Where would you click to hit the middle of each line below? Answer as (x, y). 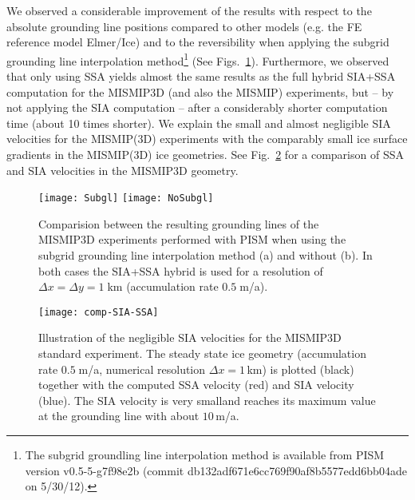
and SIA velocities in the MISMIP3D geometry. (123, 170)
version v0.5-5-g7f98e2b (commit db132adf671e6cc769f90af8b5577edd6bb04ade (216, 470)
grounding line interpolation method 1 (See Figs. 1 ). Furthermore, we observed (198, 59)
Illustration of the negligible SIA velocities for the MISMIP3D (190, 337)
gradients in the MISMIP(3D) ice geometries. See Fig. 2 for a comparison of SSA (205, 154)
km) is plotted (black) (300, 369)
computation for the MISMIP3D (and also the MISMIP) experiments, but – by (200, 91)
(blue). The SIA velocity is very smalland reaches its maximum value (207, 400)
